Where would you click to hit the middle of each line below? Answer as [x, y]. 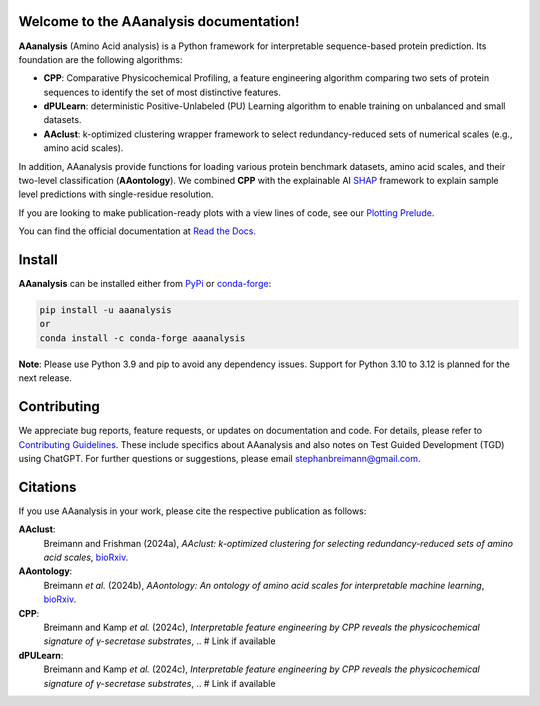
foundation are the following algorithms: [100, 59]
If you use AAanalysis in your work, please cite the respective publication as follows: [192, 511]
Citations [47, 486]
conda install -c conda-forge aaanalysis [142, 338]
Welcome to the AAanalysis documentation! [159, 21]
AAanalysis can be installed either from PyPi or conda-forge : [145, 284]
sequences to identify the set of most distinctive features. [162, 92]
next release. [45, 378]
